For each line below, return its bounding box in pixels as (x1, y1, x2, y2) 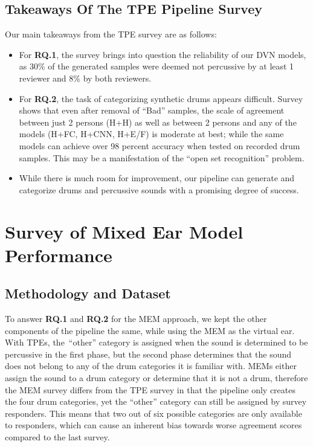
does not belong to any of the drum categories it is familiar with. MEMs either (5, 359, 297, 372)
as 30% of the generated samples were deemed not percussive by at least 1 (19, 60, 294, 72)
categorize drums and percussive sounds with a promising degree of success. (19, 183, 299, 196)
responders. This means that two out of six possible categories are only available (5, 407, 302, 419)
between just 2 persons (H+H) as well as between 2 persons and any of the (19, 115, 297, 128)
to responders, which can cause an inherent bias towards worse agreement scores (5, 419, 302, 431)
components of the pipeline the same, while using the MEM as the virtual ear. (5, 324, 295, 336)
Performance (5, 242, 112, 267)
